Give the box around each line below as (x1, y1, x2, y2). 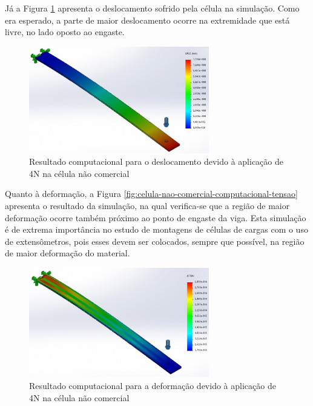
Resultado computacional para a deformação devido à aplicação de (29, 379, 276, 392)
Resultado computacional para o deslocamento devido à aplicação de (29, 155, 283, 168)
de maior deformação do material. (5, 247, 130, 259)
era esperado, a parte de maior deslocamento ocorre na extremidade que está (5, 13, 290, 26)
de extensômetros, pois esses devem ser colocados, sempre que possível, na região (5, 235, 305, 247)
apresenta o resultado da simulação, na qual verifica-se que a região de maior (5, 199, 290, 211)
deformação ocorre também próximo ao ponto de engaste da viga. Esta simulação (5, 211, 306, 224)
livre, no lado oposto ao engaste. (5, 25, 125, 38)
